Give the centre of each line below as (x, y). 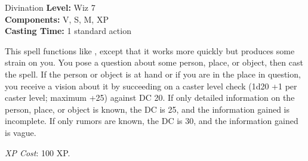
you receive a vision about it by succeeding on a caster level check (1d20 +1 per (151, 86)
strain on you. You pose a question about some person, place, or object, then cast (154, 62)
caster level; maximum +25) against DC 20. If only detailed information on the (150, 97)
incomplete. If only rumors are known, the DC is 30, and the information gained (152, 121)
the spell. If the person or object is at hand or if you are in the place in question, (153, 74)
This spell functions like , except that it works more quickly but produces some (150, 50)
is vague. (21, 132)
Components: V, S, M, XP (57, 19)
